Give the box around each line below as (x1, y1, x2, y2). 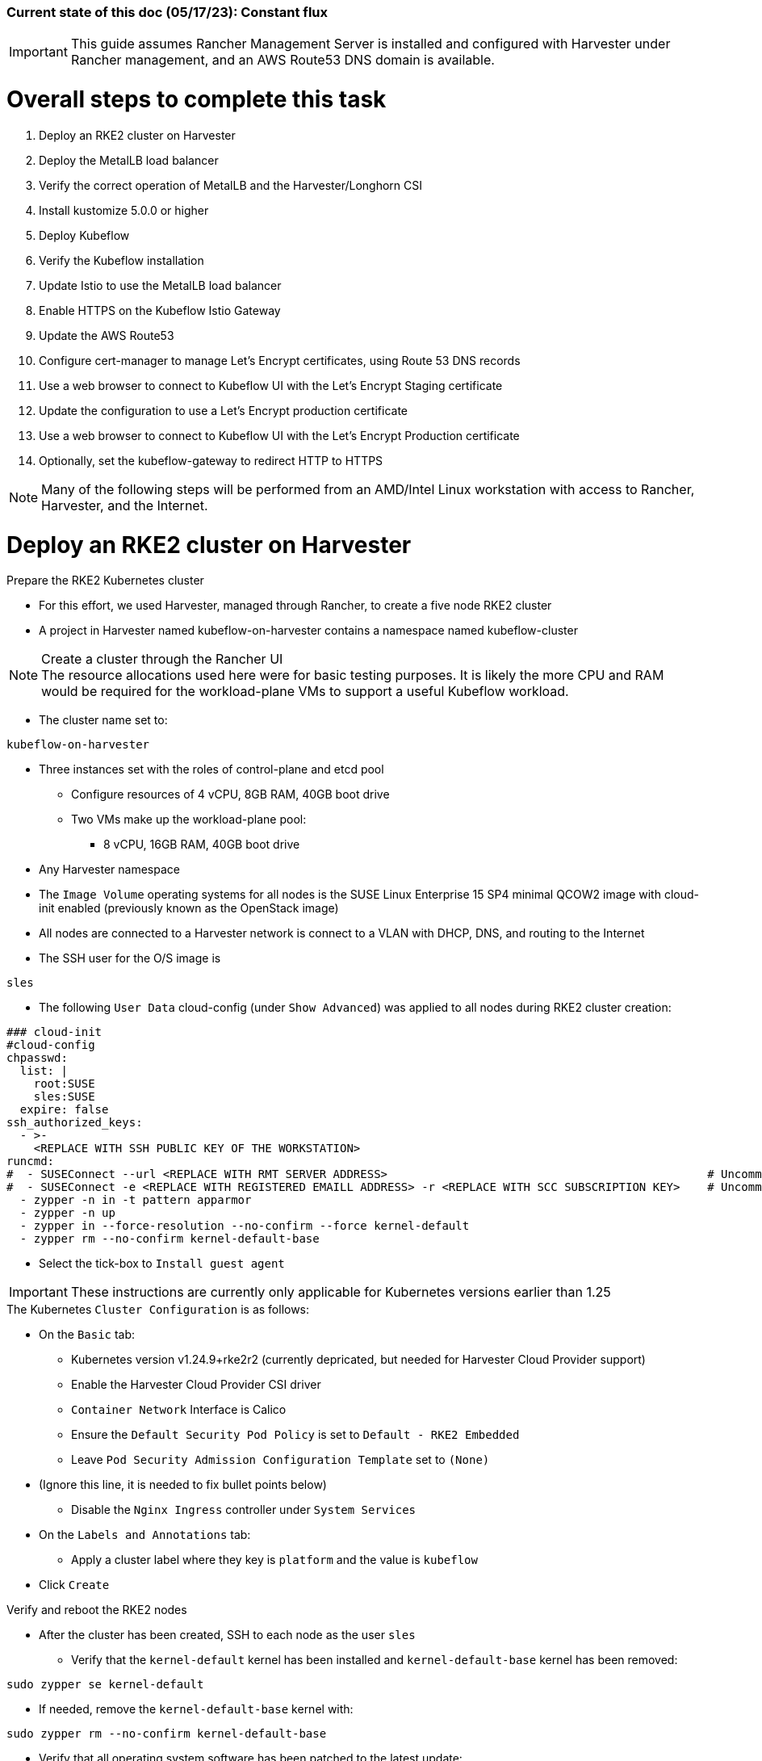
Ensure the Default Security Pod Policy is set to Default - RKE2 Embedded (71, 1428, 520, 1442)
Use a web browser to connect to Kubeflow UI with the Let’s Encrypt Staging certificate (39, 378, 503, 392)
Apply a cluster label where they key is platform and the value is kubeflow (71, 1553, 478, 1567)
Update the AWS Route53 (39, 328, 174, 342)
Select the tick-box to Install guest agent (39, 1256, 285, 1271)
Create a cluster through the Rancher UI (41, 651, 283, 668)
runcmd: (6, 1155, 55, 1168)
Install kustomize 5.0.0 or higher (39, 203, 209, 217)
